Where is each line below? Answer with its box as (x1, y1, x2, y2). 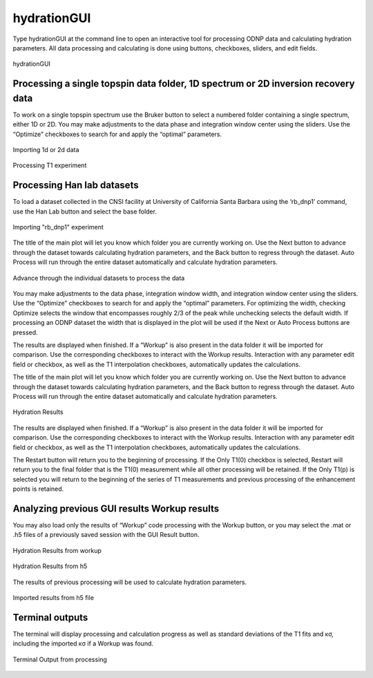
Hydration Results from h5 (12, 562, 88, 570)
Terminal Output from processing (12, 655, 107, 663)
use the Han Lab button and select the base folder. (12, 207, 157, 216)
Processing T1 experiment (12, 161, 87, 169)
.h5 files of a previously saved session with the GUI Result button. (12, 531, 200, 539)
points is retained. (12, 484, 64, 493)
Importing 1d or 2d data (12, 146, 79, 153)
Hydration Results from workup (12, 546, 102, 554)
